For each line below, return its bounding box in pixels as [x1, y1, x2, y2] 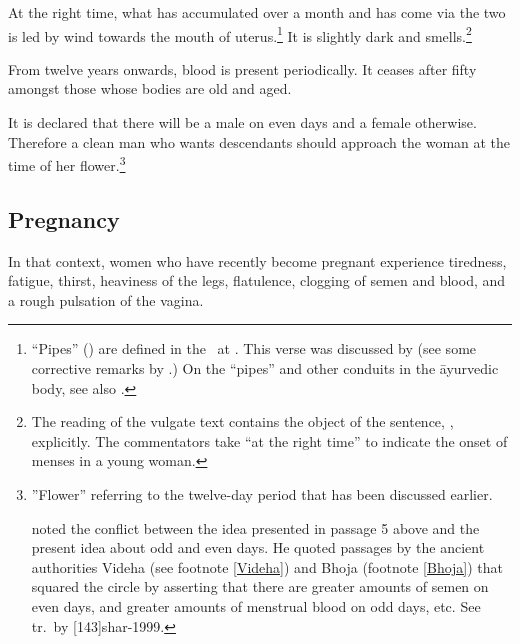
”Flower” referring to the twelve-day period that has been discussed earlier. [31, 484, 493, 505]
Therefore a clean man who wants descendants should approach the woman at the [8, 131, 511, 152]
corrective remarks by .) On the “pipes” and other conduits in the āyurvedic [31, 358, 499, 379]
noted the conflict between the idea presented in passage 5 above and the [31, 517, 480, 538]
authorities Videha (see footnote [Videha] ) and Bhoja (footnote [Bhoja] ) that [31, 556, 504, 577]
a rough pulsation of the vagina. [8, 289, 204, 310]
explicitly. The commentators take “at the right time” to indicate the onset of [31, 430, 508, 451]
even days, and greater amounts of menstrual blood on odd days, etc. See [31, 595, 481, 616]
